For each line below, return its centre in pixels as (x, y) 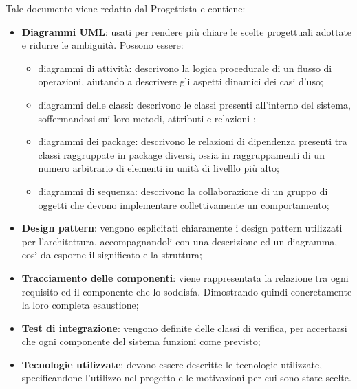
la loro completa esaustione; (80, 305)
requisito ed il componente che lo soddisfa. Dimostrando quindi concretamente (187, 291)
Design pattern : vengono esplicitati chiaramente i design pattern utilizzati (182, 228)
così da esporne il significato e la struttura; (112, 255)
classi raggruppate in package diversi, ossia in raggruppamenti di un (181, 154)
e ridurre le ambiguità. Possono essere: (102, 45)
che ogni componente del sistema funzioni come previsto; (141, 341)
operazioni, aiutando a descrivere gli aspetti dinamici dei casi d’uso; (181, 81)
